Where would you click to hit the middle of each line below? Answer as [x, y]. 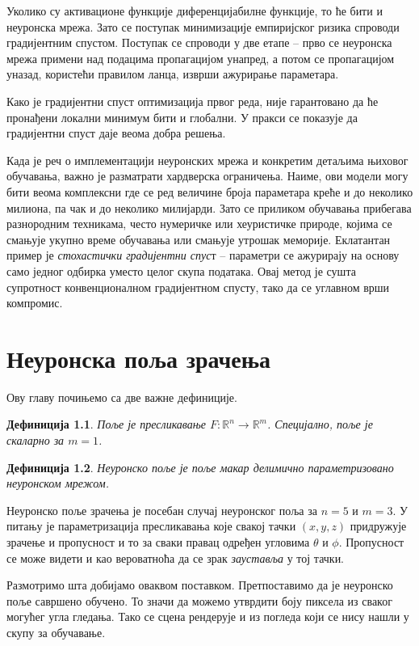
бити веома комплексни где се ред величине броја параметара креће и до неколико [210, 191]
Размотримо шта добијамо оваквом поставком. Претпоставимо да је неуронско [200, 585]
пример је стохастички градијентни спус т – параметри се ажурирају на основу [203, 255]
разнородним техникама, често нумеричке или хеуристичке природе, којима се [199, 224]
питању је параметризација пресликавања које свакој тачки [151, 526]
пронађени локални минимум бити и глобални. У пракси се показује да [182, 117]
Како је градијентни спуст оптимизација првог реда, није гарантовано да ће [193, 101]
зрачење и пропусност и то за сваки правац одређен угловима [158, 541]
